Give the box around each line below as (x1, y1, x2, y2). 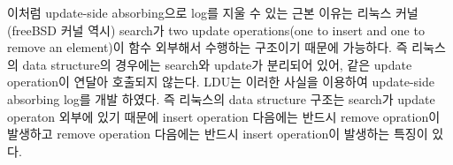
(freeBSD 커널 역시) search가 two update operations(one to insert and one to (7, 20, 425, 39)
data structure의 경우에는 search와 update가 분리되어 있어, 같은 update (22, 55, 412, 73)
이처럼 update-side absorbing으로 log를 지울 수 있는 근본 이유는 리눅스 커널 (7, 4, 418, 21)
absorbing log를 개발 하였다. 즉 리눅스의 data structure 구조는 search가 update (7, 89, 435, 108)
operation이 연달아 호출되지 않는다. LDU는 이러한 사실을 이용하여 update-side (7, 72, 434, 91)
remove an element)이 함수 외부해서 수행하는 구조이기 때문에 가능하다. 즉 (7, 38, 408, 56)
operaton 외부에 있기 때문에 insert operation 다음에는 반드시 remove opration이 (7, 107, 441, 125)
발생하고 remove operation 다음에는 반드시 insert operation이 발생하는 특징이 (7, 124, 428, 143)
